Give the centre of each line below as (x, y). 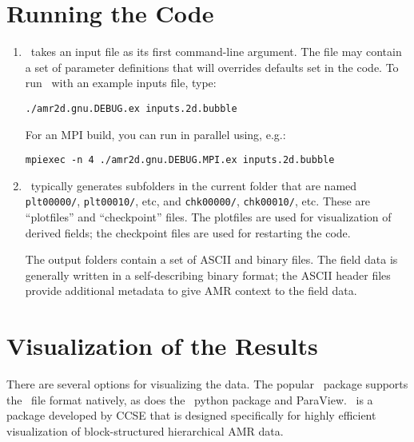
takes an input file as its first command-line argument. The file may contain (216, 52)
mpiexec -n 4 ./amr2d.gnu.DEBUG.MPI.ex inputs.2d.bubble (180, 160)
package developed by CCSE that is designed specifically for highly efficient (191, 415)
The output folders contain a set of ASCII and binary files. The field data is (211, 259)
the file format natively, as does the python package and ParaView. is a (190, 399)
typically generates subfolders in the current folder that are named (194, 185)
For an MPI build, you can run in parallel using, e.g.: (155, 134)
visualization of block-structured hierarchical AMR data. (145, 430)
